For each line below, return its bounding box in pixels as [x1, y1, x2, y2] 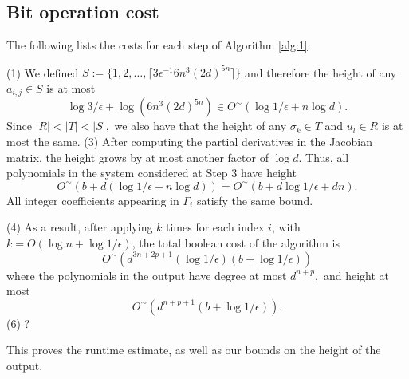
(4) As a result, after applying [6, 219, 153, 235]
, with [271, 219, 301, 235]
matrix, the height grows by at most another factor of [6, 148, 269, 165]
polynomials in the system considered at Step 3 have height [6, 164, 297, 181]
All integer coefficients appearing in [6, 191, 179, 208]
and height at [323, 266, 389, 283]
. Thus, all [298, 148, 349, 165]
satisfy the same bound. [196, 191, 313, 208]
